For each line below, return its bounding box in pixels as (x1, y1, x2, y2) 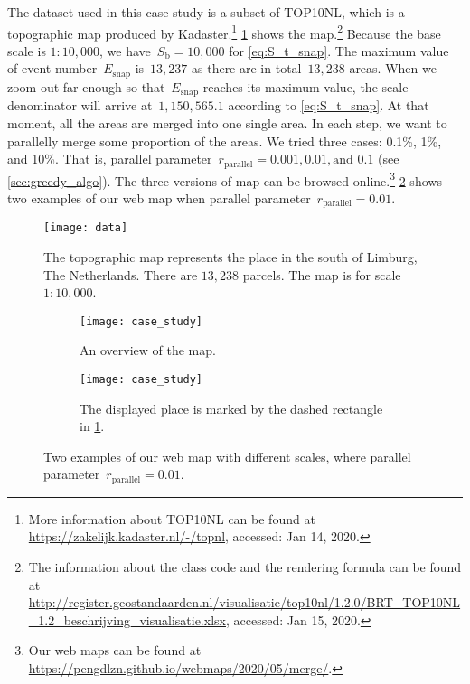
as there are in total (192, 59, 302, 78)
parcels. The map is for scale (242, 265, 401, 284)
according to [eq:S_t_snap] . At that (228, 96, 429, 115)
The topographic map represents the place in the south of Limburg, (43, 247, 418, 266)
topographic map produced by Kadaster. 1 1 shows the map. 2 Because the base (7, 21, 441, 42)
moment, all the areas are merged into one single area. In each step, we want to (7, 113, 447, 132)
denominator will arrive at (7, 96, 153, 115)
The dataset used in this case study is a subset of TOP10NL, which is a (7, 3, 405, 21)
